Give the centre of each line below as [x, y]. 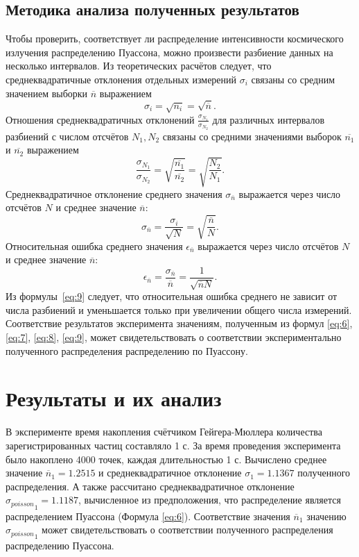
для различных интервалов [269, 119]
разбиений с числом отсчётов [67, 136]
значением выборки [47, 93]
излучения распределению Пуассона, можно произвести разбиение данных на [169, 52]
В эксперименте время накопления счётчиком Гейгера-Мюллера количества [164, 432]
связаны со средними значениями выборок [252, 136]
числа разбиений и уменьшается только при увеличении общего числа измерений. [179, 309]
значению [326, 516]
